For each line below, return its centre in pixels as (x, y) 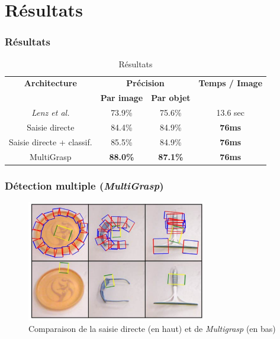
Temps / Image (231, 83)
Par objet (171, 98)
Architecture (50, 83)
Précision (145, 83)
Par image (122, 98)
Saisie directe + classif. (51, 141)
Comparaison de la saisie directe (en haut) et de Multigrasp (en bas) (152, 329)
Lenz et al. (51, 113)
